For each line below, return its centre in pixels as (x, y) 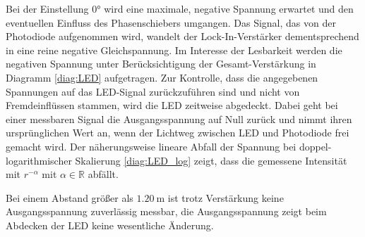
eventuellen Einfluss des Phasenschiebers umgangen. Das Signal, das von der (171, 22)
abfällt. (103, 174)
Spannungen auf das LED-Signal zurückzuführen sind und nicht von (153, 91)
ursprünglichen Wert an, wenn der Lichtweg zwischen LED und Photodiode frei (178, 133)
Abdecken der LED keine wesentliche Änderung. (110, 225)
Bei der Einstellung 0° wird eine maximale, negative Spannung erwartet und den (180, 8)
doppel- (315, 146)
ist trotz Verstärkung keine (226, 197)
